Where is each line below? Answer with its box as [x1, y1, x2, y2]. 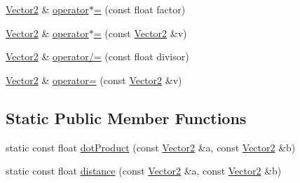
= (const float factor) [93, 2, 186, 16]
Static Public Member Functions [6, 107, 247, 128]
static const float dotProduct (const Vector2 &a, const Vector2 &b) [6, 140, 296, 154]
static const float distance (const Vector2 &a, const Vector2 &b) [6, 163, 282, 178]
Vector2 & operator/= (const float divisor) [6, 49, 189, 64]
